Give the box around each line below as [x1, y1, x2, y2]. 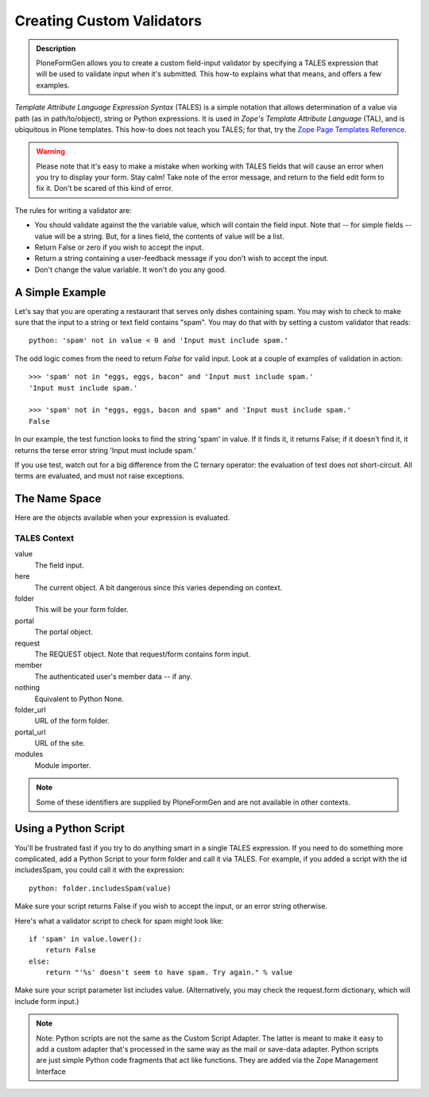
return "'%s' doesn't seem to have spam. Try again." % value [44, 968, 293, 977]
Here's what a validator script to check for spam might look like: [14, 916, 224, 925]
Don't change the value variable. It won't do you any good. [34, 265, 226, 274]
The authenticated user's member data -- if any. [34, 672, 192, 681]
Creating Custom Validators [14, 12, 203, 29]
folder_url [14, 704, 47, 715]
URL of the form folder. [34, 716, 110, 726]
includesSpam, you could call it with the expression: [14, 865, 185, 874]
